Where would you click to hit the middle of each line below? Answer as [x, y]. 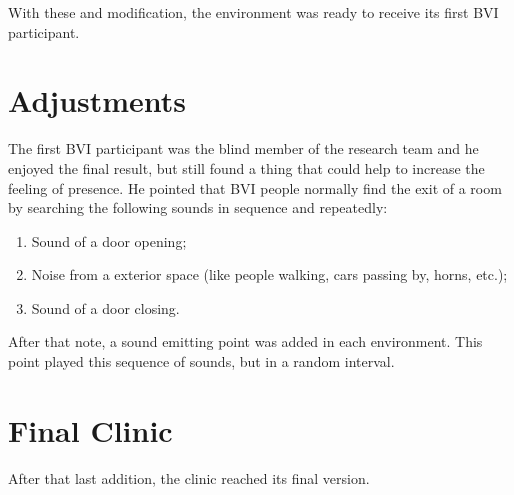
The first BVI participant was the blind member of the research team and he [243, 148]
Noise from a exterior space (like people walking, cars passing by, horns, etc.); [269, 274]
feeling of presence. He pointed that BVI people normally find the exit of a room [255, 187]
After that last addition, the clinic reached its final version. [189, 477]
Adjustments [97, 100]
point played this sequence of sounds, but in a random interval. [201, 361]
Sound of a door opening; [109, 240]
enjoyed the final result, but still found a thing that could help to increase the [246, 167]
